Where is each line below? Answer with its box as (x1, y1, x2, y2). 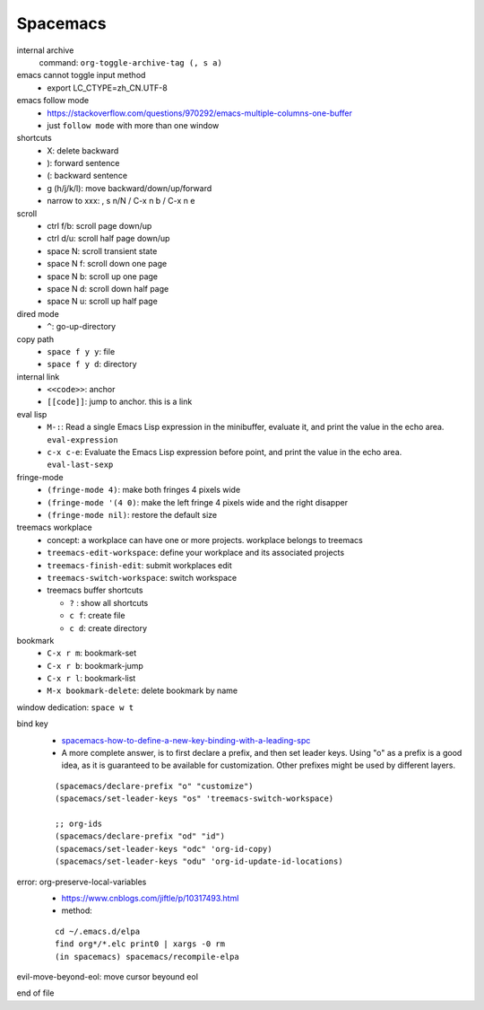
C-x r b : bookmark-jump (47, 660, 143, 671)
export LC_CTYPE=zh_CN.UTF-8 (47, 82, 168, 93)
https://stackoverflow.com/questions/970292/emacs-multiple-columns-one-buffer (47, 108, 353, 119)
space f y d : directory (47, 359, 138, 370)
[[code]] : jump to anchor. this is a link (47, 396, 193, 408)
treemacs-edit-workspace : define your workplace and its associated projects (47, 548, 345, 558)
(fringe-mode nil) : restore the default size (47, 510, 218, 520)
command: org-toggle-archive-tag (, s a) (39, 57, 223, 67)
